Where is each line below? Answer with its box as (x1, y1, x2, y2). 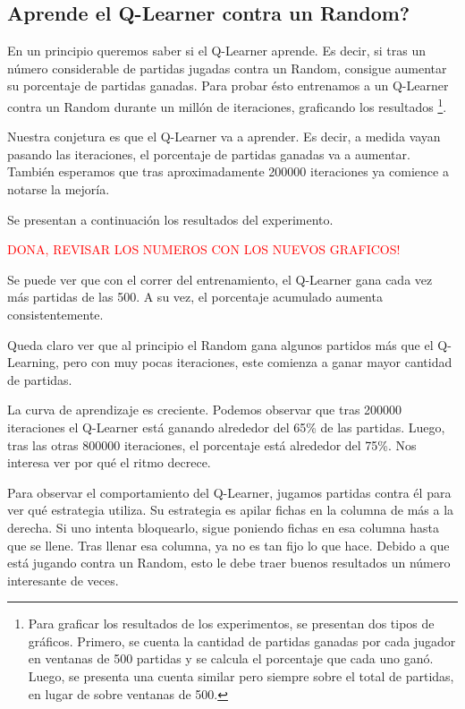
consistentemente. (7, 304, 104, 323)
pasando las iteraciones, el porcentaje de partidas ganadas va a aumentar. (7, 144, 410, 163)
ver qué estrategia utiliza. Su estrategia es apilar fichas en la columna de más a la (7, 500, 454, 519)
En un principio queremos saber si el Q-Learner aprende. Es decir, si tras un (7, 41, 427, 60)
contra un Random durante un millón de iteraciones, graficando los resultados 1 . (7, 94, 447, 115)
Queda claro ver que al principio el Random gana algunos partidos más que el (7, 335, 434, 354)
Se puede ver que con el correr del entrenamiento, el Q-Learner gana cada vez (7, 269, 433, 288)
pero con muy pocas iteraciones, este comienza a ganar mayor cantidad (63, 353, 452, 372)
